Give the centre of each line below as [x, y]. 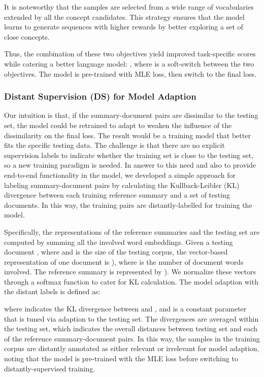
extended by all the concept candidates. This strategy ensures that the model [124, 17]
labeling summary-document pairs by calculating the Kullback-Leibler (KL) [122, 185]
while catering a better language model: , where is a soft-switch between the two [129, 63]
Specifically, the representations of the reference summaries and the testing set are [132, 231]
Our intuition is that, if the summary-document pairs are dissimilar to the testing [131, 115]
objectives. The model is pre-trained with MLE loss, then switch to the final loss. [130, 73]
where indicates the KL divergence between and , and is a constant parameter [125, 309]
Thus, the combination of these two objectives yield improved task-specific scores [130, 54]
